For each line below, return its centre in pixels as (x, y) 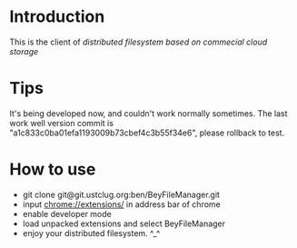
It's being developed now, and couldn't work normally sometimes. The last (148, 113)
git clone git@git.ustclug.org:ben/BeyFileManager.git (121, 194)
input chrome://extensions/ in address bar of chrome (121, 204)
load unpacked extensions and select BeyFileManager (124, 223)
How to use (53, 169)
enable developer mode (67, 213)
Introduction (57, 17)
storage (24, 51)
